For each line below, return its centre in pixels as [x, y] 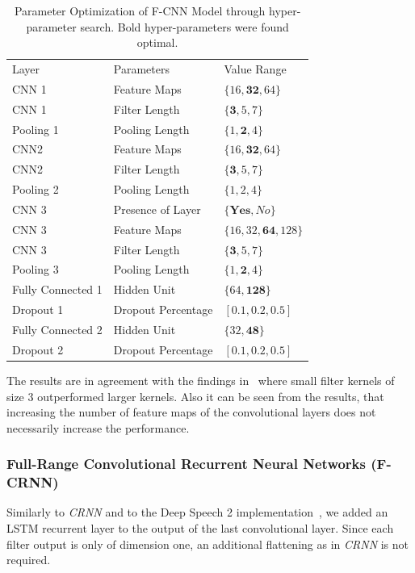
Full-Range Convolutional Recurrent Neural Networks [186, 464]
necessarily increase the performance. [98, 427]
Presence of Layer [157, 209]
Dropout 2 [38, 349]
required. [29, 560]
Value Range [255, 69]
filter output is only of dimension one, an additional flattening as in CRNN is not [208, 544]
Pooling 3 [36, 269]
